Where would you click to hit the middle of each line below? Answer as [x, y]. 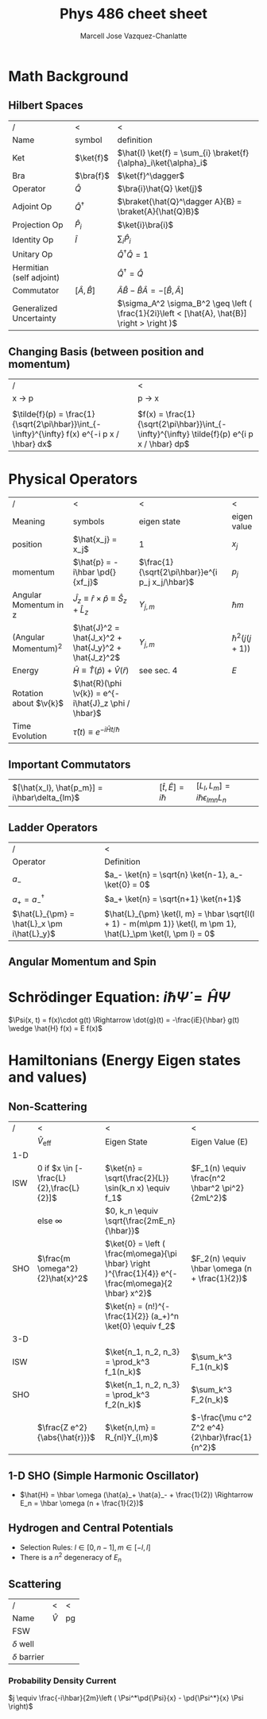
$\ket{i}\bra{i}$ [145, 225]
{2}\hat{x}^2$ [63, 1279]
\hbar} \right [128, 1264]
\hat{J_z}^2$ [97, 658]
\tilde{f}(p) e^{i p [223, 434]
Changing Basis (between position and [106, 352]
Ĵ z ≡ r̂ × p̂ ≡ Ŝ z [100, 599]
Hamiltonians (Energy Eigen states [124, 1061]
